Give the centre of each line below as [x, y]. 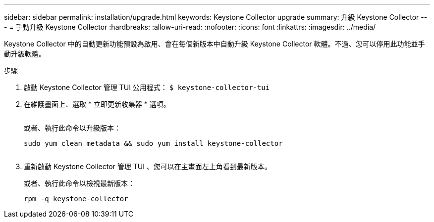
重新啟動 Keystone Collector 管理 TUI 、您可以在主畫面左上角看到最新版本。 [148, 166]
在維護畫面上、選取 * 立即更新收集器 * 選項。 [97, 104]
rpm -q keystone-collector [76, 199]
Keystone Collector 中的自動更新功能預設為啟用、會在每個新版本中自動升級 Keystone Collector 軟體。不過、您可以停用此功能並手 [215, 44]
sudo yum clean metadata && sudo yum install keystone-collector [153, 143]
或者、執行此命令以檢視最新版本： [79, 183]
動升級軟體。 [25, 54]
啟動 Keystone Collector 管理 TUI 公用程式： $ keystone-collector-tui [147, 87]
